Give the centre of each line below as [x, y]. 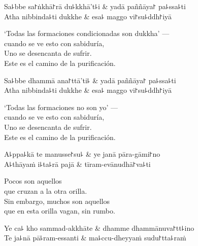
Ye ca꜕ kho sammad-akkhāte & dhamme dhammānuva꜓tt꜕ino [99, 227]
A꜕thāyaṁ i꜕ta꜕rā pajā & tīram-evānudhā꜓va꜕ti [77, 164]
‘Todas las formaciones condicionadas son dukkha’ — [87, 33]
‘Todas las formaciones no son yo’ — [61, 107]
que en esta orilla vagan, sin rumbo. [60, 211]
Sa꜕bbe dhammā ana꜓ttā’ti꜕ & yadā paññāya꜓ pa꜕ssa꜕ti [90, 80]
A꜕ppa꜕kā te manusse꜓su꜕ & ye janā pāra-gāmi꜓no [82, 154]
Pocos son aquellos [33, 181]
